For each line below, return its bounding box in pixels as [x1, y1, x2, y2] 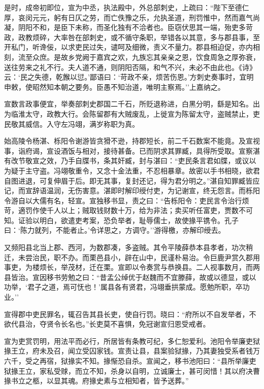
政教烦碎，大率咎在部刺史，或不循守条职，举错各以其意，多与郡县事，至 [18, 31, 260, 42]
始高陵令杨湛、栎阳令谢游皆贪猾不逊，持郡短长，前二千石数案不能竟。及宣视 [4, 135, 260, 146]
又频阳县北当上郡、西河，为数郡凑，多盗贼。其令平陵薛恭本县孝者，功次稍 [4, 242, 253, 253]
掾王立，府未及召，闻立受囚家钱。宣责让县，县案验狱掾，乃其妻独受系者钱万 [4, 345, 260, 356]
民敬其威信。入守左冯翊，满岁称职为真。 [4, 118, 139, 129]
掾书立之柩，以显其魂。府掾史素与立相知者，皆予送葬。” [4, 375, 189, 386]
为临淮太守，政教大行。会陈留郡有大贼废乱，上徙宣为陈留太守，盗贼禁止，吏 [4, 108, 260, 119]
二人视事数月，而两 [195, 262, 260, 272]
